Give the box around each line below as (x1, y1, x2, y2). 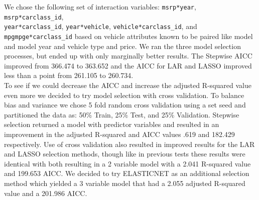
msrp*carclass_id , (4, 11, 64, 21)
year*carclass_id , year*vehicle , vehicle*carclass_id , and (4, 21, 197, 31)
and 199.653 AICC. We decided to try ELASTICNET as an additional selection (4, 168, 249, 178)
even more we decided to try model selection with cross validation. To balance (4, 89, 244, 100)
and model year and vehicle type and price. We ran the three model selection (4, 40, 241, 51)
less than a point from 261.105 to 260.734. (4, 70, 134, 80)
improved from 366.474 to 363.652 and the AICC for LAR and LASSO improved (4, 60, 252, 70)
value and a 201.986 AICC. (4, 187, 87, 198)
